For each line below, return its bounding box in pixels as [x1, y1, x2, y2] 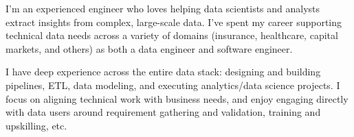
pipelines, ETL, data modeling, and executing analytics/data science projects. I [5, 77, 340, 92]
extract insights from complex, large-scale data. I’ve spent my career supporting [5, 14, 342, 29]
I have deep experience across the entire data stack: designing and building [5, 64, 321, 79]
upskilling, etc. [5, 118, 67, 132]
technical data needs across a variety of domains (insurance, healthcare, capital [5, 28, 338, 42]
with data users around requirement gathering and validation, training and [5, 105, 321, 119]
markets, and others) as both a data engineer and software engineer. [5, 41, 293, 55]
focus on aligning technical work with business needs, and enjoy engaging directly [5, 91, 349, 105]
